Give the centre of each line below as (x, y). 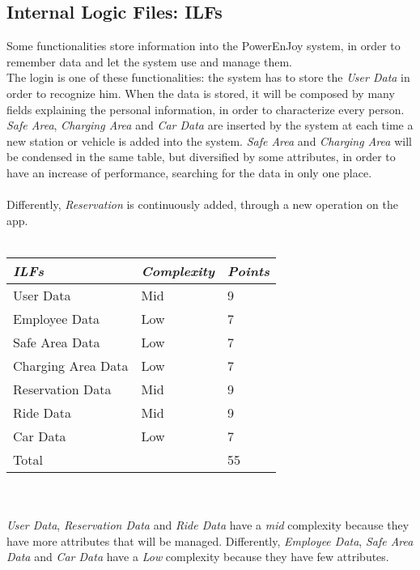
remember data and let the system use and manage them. (149, 61)
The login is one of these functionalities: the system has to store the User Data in (208, 77)
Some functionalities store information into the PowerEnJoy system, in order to (204, 46)
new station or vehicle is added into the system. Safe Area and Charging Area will (209, 140)
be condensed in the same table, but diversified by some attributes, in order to (201, 157)
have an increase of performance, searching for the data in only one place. (189, 172)
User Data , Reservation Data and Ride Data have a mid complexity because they (208, 525)
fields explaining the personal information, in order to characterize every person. (206, 109)
